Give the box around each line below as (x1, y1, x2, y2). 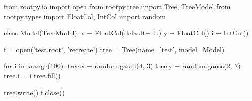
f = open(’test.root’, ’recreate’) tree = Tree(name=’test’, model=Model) (4, 44, 225, 54)
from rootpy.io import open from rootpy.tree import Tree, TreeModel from (4, 1, 231, 11)
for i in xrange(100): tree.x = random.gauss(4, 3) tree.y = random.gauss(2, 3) (4, 61, 241, 71)
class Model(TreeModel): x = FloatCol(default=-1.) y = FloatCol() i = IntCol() (4, 28, 249, 38)
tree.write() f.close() (4, 87, 65, 97)
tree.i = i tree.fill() (4, 70, 61, 80)
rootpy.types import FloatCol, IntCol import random (4, 11, 166, 21)
